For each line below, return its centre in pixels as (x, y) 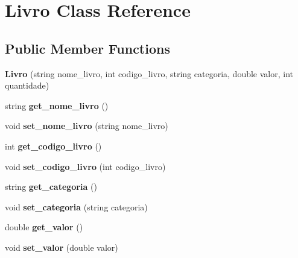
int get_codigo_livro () (53, 146)
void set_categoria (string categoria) (76, 206)
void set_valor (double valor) (62, 247)
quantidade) (27, 85)
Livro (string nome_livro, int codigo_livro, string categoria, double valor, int (149, 73)
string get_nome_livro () (57, 105)
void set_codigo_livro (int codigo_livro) (85, 166)
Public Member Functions (87, 48)
